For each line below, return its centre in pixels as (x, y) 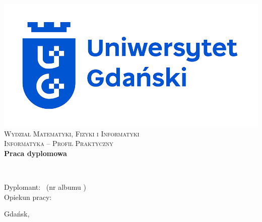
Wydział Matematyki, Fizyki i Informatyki (72, 133)
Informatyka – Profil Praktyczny (59, 143)
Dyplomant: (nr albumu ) (45, 187)
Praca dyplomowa (36, 153)
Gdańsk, (17, 214)
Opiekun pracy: (28, 197)
